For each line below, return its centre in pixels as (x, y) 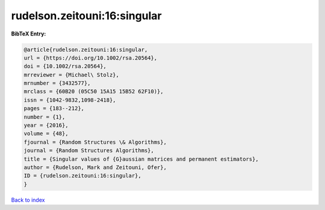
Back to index (28, 200)
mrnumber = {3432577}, (57, 83)
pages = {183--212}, (54, 109)
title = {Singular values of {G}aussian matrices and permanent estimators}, (141, 159)
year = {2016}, (46, 125)
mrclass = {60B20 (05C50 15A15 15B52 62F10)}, (94, 91)
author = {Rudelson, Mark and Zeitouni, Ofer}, (95, 168)
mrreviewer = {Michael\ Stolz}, (72, 75)
